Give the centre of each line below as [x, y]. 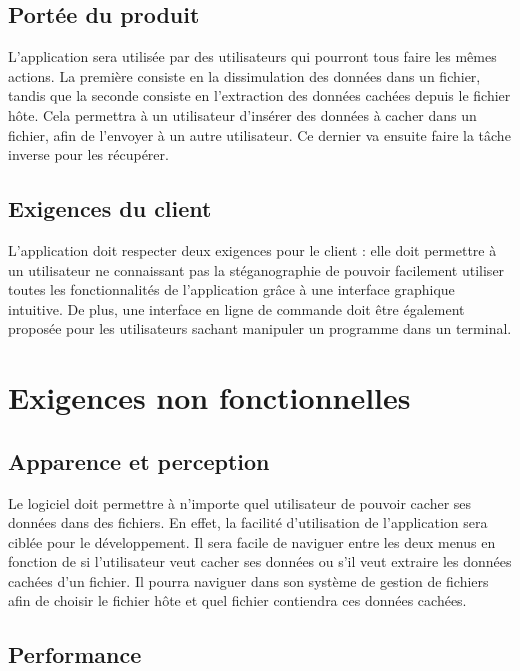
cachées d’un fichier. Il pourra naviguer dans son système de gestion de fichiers [248, 580]
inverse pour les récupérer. [88, 154]
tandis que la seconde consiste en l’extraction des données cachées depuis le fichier [259, 95]
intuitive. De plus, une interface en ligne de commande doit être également [236, 308]
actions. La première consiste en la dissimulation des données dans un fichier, [244, 75]
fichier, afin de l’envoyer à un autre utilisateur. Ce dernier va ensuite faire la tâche [259, 134]
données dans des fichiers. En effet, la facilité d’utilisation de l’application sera [248, 522]
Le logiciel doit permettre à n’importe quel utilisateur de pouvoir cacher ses [240, 502]
